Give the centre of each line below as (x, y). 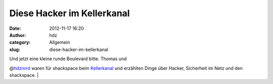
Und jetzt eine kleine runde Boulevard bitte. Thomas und (68, 59)
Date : (15, 28)
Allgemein (60, 43)
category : (20, 43)
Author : (18, 35)
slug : (15, 49)
